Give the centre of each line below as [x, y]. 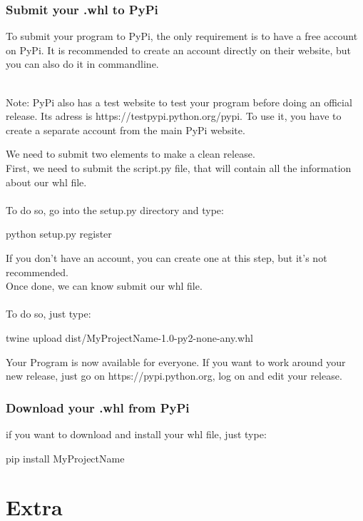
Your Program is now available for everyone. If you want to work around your [176, 361]
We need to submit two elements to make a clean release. [131, 154]
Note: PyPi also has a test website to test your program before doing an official [179, 102]
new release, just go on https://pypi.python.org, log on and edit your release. [174, 376]
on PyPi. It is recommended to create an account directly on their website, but [179, 50]
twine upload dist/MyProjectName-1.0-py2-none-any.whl [129, 337]
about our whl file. [46, 182]
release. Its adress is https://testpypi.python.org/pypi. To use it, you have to [174, 116]
